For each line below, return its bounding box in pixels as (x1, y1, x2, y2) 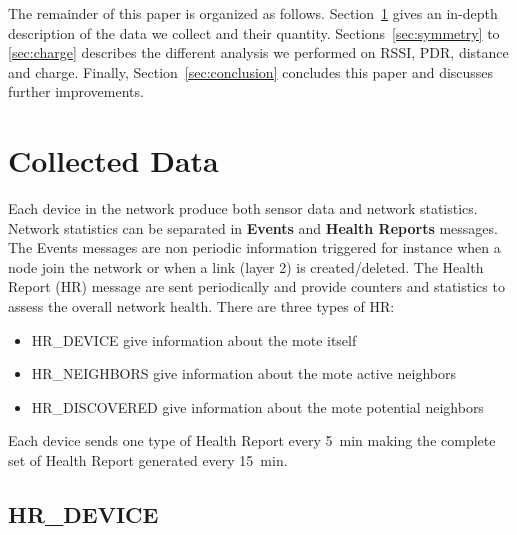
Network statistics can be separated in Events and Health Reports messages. (8, 217, 498, 238)
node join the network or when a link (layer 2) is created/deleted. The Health (8, 256, 484, 277)
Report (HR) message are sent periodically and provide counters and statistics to (8, 276, 505, 297)
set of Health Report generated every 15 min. (8, 450, 288, 471)
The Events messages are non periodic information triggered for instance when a (8, 237, 501, 258)
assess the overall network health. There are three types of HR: (8, 296, 395, 317)
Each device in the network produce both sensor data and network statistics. (8, 198, 478, 219)
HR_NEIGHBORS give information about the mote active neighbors (31, 363, 456, 384)
